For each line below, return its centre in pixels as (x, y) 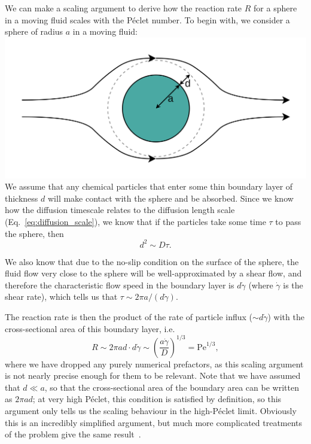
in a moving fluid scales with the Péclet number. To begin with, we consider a (147, 19)
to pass (288, 221)
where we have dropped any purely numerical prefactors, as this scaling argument (154, 364)
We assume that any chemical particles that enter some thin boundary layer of (149, 186)
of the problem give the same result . (73, 434)
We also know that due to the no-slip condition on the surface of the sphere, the (152, 261)
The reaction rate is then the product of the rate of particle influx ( (129, 316)
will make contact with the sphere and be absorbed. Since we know (170, 198)
